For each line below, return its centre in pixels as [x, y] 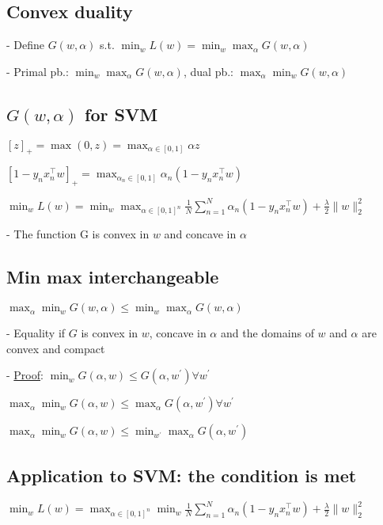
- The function [42, 234]
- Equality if [36, 333]
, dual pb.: [208, 71]
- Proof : [25, 375]
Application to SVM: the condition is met [182, 475]
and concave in [200, 234]
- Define [26, 45]
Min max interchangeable [113, 277]
